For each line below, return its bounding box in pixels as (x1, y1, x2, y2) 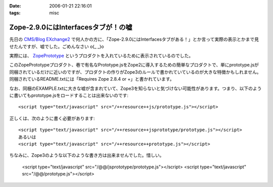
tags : (9, 10, 21, 16)
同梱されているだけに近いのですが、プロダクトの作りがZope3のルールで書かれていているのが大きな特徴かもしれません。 (9, 69, 261, 75)
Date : (9, 3, 21, 9)
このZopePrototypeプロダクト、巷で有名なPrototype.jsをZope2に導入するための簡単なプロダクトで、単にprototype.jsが (9, 62, 259, 68)
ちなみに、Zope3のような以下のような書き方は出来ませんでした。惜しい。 (9, 152, 164, 158)
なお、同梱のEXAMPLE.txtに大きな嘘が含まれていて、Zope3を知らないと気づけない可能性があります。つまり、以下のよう (9, 85, 262, 91)
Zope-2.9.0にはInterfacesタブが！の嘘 (9, 23, 132, 32)
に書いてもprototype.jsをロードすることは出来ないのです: (9, 92, 129, 98)
